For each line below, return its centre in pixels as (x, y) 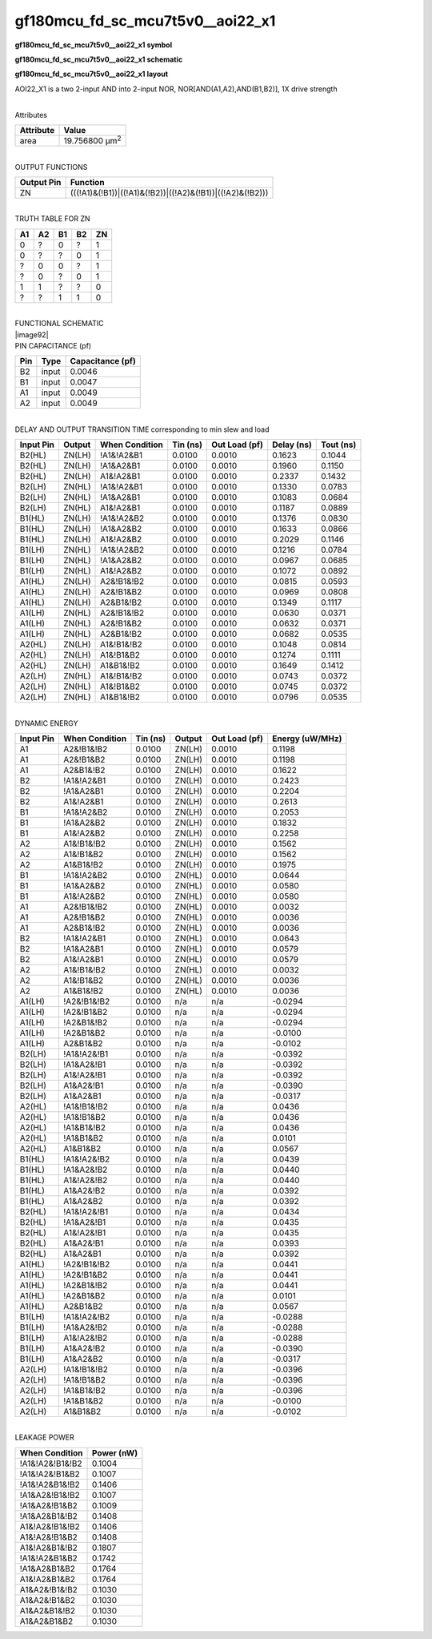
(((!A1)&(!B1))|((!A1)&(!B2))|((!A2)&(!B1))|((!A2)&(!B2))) (169, 193)
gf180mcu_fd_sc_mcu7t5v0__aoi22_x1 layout (91, 74)
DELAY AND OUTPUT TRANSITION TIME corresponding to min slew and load (142, 429)
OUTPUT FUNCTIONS (51, 167)
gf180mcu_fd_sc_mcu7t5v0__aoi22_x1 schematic (99, 59)
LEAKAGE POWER (45, 1437)
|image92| (32, 334)
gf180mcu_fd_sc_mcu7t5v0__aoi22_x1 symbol (93, 45)
